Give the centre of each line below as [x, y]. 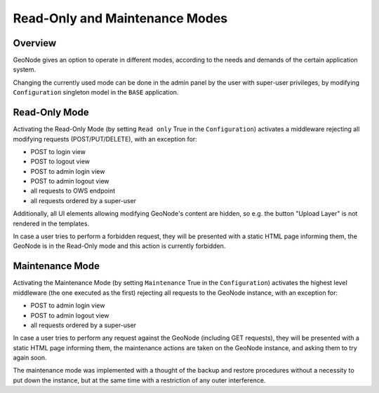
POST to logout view [60, 162]
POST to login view [58, 151]
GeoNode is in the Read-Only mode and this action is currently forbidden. [119, 246]
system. [25, 69]
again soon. [30, 358]
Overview [35, 43]
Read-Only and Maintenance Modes [120, 18]
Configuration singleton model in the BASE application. [96, 92]
